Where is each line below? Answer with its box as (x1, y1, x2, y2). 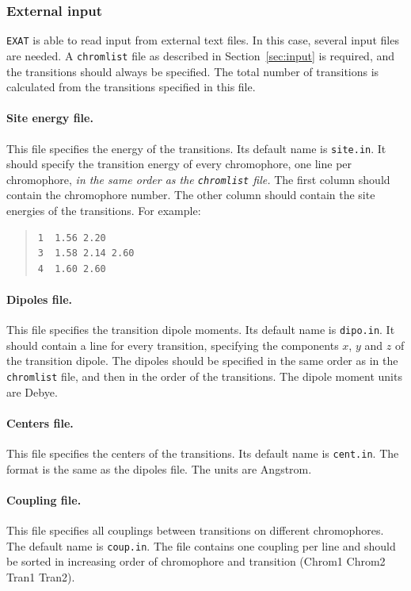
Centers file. (6, 414, 74, 431)
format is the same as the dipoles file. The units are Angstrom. (6, 460, 312, 477)
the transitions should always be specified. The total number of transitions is (6, 63, 379, 79)
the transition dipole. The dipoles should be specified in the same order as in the (6, 352, 398, 369)
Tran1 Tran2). (6, 568, 75, 585)
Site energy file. (6, 109, 93, 126)
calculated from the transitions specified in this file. (6, 79, 256, 95)
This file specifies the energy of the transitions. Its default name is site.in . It (6, 140, 386, 156)
